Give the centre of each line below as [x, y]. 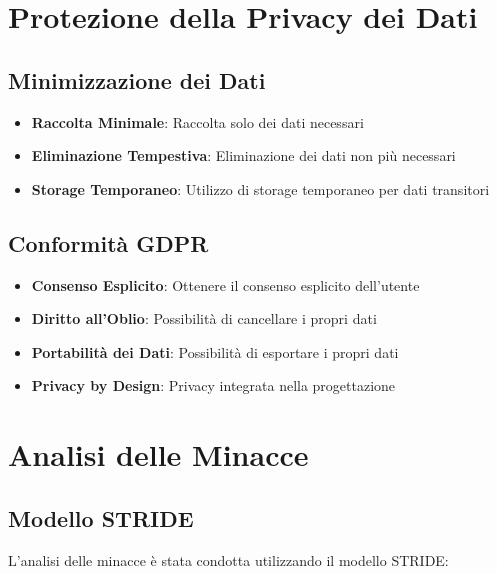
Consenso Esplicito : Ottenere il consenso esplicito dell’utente [225, 284]
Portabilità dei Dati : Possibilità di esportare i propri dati [215, 351]
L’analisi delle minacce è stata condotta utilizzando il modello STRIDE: [228, 559]
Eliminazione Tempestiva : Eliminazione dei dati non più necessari [243, 155]
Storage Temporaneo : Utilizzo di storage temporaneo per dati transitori [260, 188]
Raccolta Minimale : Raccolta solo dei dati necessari [197, 121]
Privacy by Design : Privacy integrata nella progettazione [213, 385]
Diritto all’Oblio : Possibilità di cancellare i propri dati [204, 318]
